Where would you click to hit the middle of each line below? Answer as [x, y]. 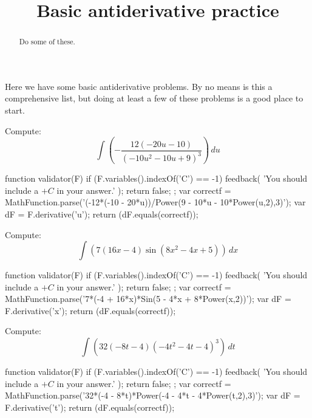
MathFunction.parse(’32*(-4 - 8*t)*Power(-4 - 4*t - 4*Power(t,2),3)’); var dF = [153, 395]
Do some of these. [47, 42]
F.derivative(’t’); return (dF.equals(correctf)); [90, 407]
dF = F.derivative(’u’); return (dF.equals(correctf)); [102, 214]
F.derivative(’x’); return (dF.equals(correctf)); [90, 310]
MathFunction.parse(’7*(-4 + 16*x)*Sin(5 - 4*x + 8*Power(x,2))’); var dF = [148, 299]
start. [15, 110]
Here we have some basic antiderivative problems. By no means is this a [139, 86]
